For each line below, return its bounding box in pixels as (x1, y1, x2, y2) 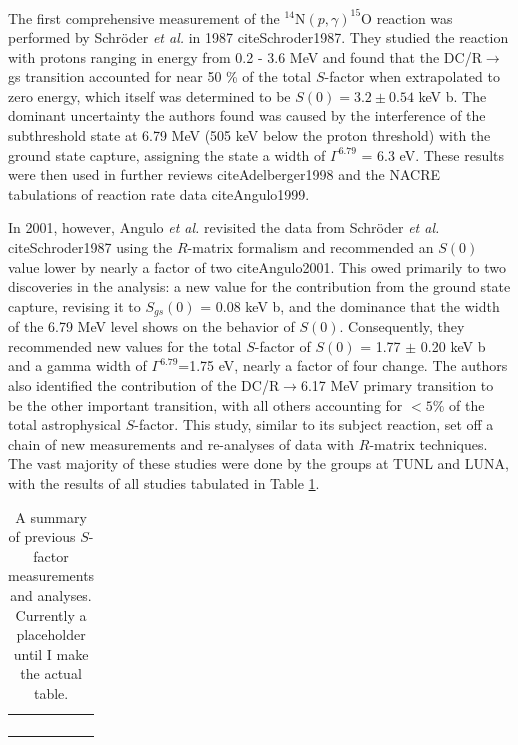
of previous (8, 526, 76, 547)
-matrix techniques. (369, 433, 488, 454)
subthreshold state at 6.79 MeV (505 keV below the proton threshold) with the (8, 125, 491, 146)
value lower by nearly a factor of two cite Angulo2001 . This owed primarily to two (8, 256, 507, 277)
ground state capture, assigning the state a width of (8, 144, 326, 165)
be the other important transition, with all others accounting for (8, 394, 403, 415)
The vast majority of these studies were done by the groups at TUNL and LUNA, (8, 453, 509, 474)
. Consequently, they (339, 316, 465, 337)
